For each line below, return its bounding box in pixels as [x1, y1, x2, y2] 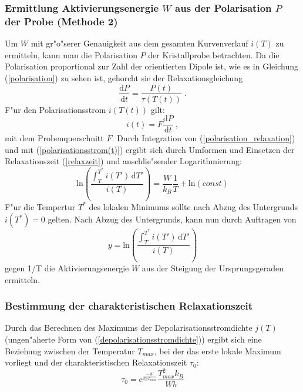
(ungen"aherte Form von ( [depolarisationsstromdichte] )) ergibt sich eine [5, 333, 262, 345]
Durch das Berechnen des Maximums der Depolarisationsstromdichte [5, 321, 253, 334]
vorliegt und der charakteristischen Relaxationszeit [5, 356, 187, 368]
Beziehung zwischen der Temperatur [5, 344, 135, 357]
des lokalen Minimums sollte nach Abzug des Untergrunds [89, 200, 298, 212]
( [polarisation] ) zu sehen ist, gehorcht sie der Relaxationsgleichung [5, 71, 243, 84]
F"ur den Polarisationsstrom [5, 103, 106, 115]
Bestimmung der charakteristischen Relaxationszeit [5, 298, 253, 313]
